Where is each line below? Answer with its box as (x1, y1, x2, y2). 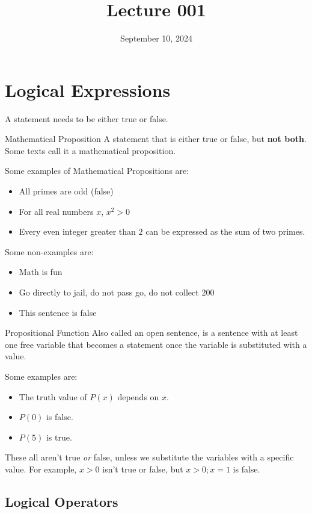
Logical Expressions (5, 77, 171, 102)
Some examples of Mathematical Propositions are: (5, 164, 189, 177)
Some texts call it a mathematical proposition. (5, 144, 176, 156)
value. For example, (5, 462, 77, 475)
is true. (46, 430, 72, 443)
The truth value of (19, 390, 87, 403)
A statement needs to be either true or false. (5, 112, 168, 125)
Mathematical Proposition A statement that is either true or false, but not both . (5, 132, 307, 145)
